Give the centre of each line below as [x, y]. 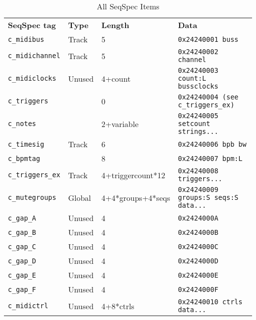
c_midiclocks [32, 78]
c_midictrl [28, 306]
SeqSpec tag [32, 25]
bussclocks [198, 86]
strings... [198, 131]
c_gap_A [22, 218]
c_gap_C [22, 246]
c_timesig [26, 144]
